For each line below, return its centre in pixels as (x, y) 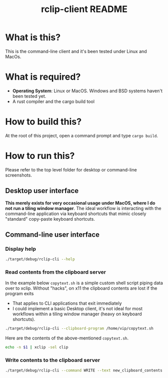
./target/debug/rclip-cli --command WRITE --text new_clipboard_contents (84, 370)
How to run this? (40, 156)
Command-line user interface (52, 234)
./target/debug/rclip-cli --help (40, 259)
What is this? (33, 37)
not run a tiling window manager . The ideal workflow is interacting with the (83, 208)
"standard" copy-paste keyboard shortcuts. (50, 219)
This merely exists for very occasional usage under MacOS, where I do (80, 203)
